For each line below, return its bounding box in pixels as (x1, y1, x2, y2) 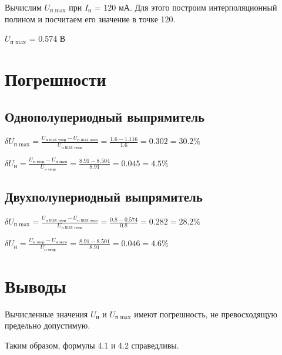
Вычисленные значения (5, 307, 88, 320)
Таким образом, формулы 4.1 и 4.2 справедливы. (5, 339, 179, 351)
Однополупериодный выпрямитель (5, 107, 205, 125)
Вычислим (5, 1, 42, 13)
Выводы (5, 273, 66, 297)
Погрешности (5, 66, 106, 91)
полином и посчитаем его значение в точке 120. (5, 12, 176, 25)
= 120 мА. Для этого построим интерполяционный (94, 1, 277, 13)
